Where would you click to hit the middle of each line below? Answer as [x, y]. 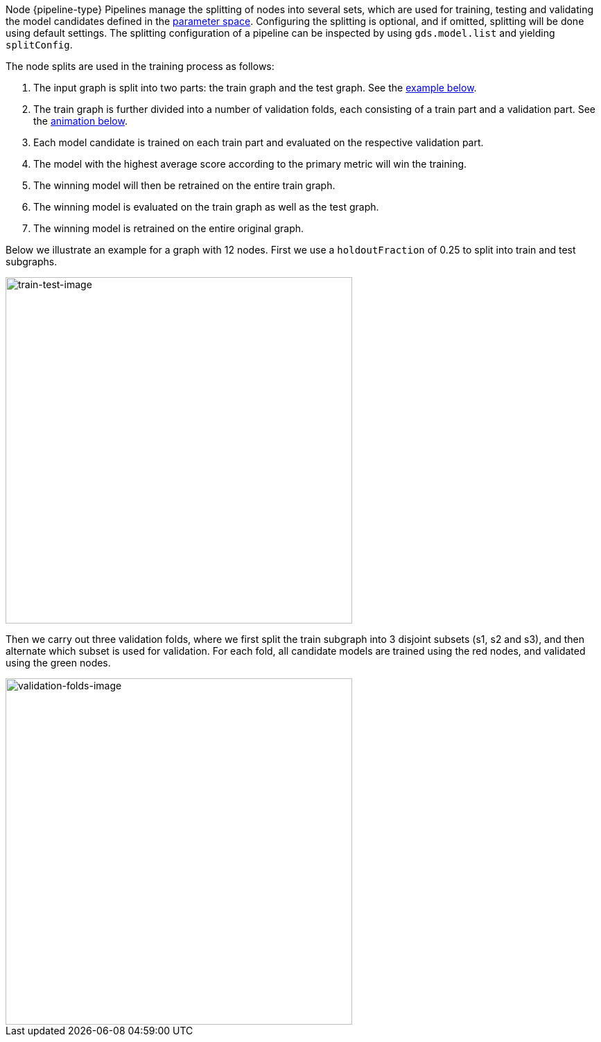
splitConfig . [39, 45]
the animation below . [80, 121]
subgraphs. [32, 262]
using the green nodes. [58, 663]
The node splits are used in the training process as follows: [140, 66]
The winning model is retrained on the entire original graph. [169, 228]
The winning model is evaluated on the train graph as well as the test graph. [206, 207]
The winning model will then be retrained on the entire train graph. [184, 185]
